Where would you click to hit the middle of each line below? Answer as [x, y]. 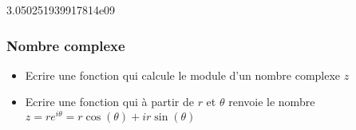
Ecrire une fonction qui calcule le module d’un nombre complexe [183, 75]
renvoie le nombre [272, 102]
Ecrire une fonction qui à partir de [109, 102]
